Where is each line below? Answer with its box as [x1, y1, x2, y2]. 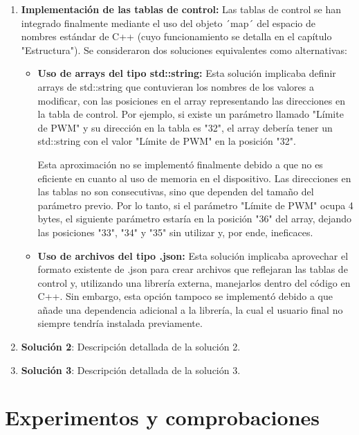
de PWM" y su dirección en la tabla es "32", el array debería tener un [37, 120, 333, 134]
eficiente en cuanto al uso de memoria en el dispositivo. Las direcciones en [37, 170, 351, 185]
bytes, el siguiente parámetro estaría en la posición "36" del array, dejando [37, 211, 352, 226]
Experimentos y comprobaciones [5, 403, 320, 432]
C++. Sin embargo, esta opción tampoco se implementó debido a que [37, 289, 333, 303]
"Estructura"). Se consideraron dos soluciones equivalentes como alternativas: [21, 42, 347, 57]
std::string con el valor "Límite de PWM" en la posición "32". [37, 134, 296, 148]
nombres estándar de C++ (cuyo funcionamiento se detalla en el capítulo [21, 29, 332, 44]
